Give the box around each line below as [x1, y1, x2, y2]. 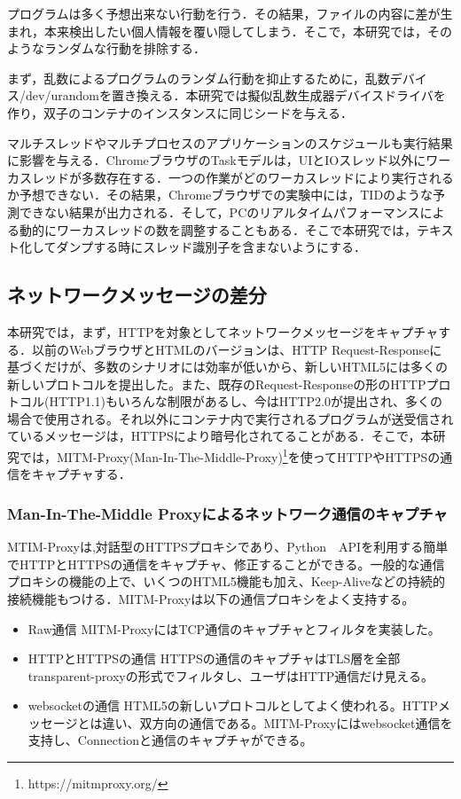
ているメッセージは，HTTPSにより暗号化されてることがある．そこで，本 [7, 427, 434, 445]
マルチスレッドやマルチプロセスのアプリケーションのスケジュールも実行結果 [7, 133, 453, 152]
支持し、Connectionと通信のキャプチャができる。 [27, 731, 313, 749]
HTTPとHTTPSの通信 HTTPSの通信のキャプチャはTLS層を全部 [27, 649, 401, 668]
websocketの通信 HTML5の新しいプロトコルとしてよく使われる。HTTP [27, 696, 438, 715]
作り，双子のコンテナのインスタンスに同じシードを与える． [7, 103, 354, 121]
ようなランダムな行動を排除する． [7, 39, 206, 58]
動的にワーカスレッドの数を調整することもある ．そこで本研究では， [19, 220, 417, 239]
